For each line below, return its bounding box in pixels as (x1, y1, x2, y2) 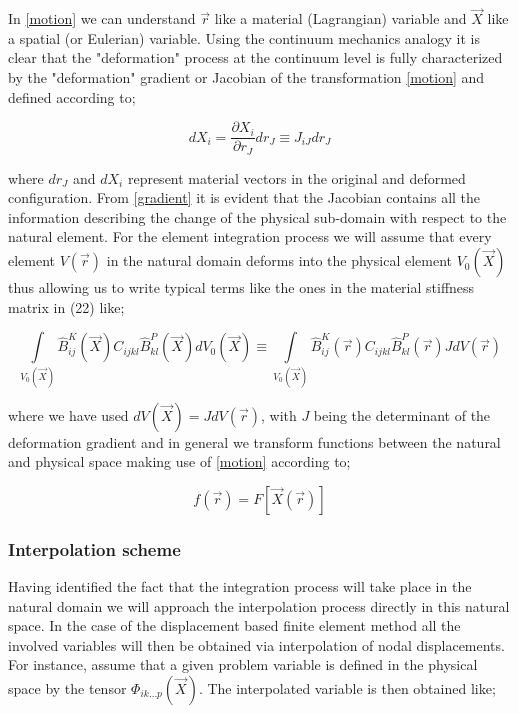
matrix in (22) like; (8, 296, 125, 317)
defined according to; (8, 86, 136, 107)
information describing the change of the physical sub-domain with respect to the (8, 206, 507, 227)
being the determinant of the (313, 404, 491, 425)
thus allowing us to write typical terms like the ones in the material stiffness (8, 277, 475, 298)
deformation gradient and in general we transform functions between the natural (8, 431, 501, 452)
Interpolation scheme (8, 536, 181, 561)
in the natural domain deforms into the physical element (106, 250, 452, 271)
